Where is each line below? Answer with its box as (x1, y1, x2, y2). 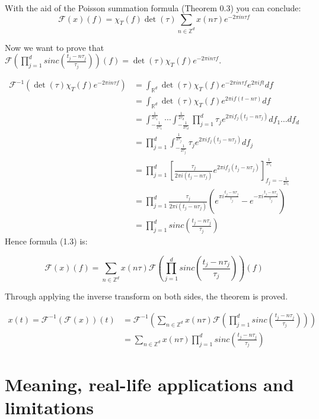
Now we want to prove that (5, 41, 104, 53)
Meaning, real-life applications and (5, 372, 294, 397)
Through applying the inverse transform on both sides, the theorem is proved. (5, 290, 288, 302)
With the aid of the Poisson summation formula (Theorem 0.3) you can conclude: (5, 2, 301, 14)
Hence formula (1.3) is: (5, 235, 88, 247)
